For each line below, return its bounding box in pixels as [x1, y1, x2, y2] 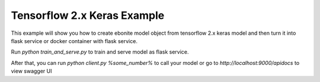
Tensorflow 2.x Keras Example [11, 9, 165, 22]
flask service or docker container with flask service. [11, 37, 137, 44]
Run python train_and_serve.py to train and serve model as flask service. [11, 48, 189, 55]
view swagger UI [11, 68, 52, 75]
